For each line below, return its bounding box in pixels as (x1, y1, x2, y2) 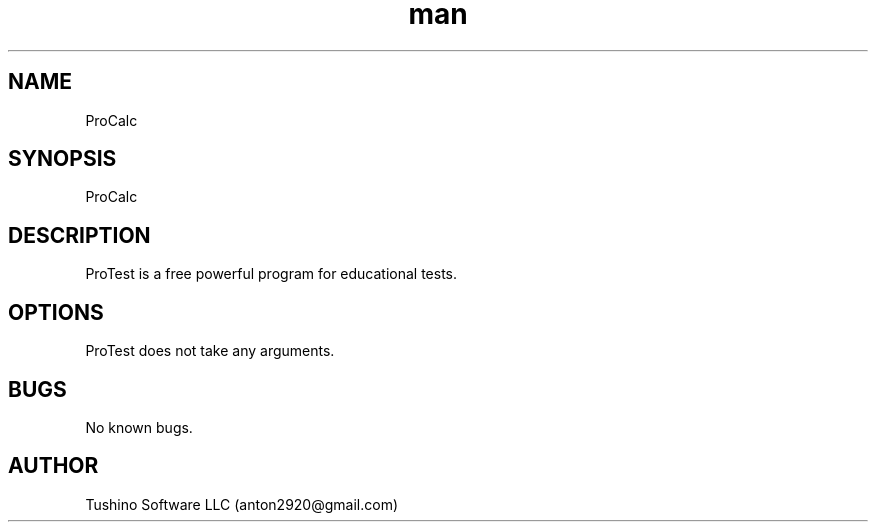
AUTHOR (8, 453, 99, 479)
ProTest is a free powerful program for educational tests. (85, 265, 458, 283)
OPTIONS (8, 299, 104, 325)
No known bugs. (85, 418, 193, 436)
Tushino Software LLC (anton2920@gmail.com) (85, 495, 399, 513)
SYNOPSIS (8, 146, 117, 172)
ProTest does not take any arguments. (85, 342, 335, 360)
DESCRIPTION (8, 222, 151, 248)
